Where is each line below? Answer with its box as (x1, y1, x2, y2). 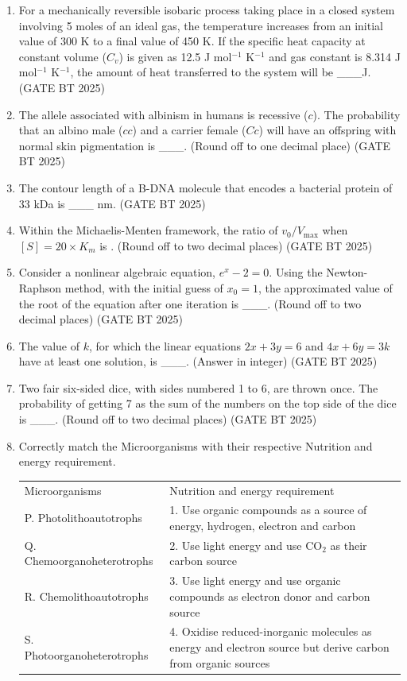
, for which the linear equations (88, 337, 242, 354)
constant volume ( (18, 48, 107, 64)
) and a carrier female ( (132, 122, 246, 138)
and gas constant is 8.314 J (269, 48, 401, 64)
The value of (18, 337, 80, 354)
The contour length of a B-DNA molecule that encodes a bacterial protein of (18, 179, 393, 195)
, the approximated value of (258, 279, 393, 296)
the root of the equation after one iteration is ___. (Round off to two (18, 295, 362, 311)
